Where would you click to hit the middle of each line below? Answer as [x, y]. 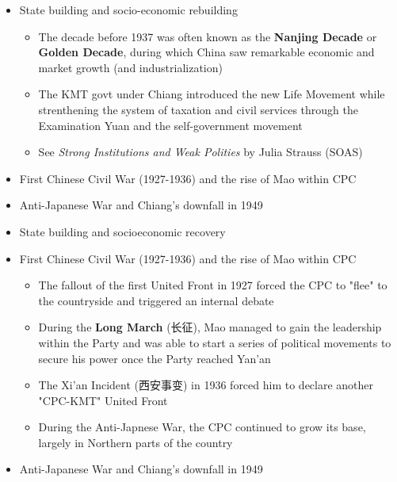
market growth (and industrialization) [130, 67]
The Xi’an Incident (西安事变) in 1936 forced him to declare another [206, 385]
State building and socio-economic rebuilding [128, 10]
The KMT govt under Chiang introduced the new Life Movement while [212, 94]
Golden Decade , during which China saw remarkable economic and [206, 52]
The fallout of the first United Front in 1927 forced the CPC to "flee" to [213, 285]
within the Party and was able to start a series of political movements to [215, 342]
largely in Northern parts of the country [136, 442]
